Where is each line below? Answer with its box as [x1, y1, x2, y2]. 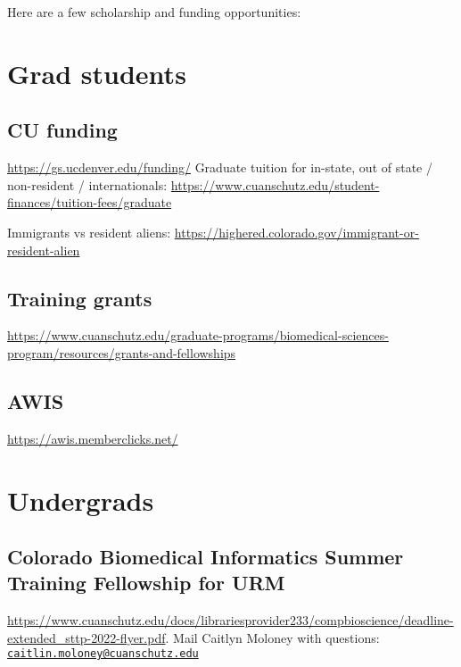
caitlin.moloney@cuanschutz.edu [7, 647, 199, 661]
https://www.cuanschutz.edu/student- [170, 175, 380, 194]
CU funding [7, 116, 118, 144]
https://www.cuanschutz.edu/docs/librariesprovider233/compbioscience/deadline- [7, 611, 454, 629]
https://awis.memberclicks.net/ [7, 429, 178, 447]
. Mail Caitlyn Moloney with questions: [165, 628, 380, 646]
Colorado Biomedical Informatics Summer [7, 543, 404, 571]
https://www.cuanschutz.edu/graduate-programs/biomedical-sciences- [7, 326, 389, 345]
